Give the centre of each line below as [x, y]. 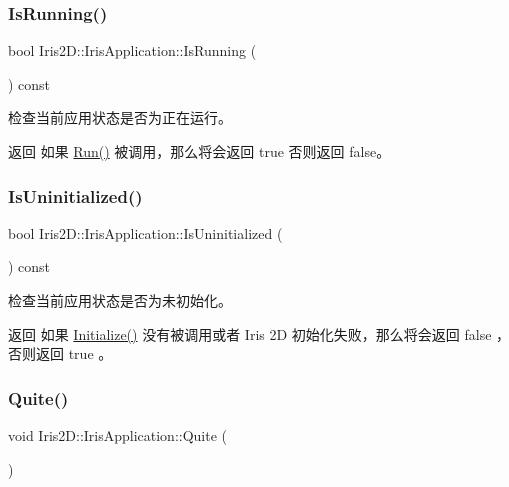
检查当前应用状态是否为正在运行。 [120, 117]
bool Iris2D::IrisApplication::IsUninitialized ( [145, 232]
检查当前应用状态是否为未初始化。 [120, 300]
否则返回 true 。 [60, 353]
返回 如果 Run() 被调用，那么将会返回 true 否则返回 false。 [199, 151]
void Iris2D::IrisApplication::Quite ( [118, 435]
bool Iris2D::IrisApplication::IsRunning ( [132, 50]
